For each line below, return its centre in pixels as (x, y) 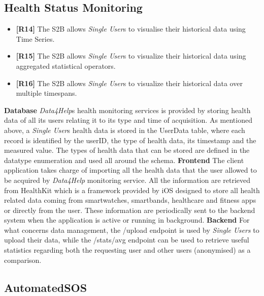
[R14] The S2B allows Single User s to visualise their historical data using (131, 29)
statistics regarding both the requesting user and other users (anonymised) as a (127, 250)
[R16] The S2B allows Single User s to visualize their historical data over (129, 83)
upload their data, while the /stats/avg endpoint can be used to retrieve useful (127, 240)
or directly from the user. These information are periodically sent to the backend (130, 210)
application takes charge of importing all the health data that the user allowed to (130, 170)
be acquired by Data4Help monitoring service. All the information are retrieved (127, 180)
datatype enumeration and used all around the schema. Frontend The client (124, 160)
